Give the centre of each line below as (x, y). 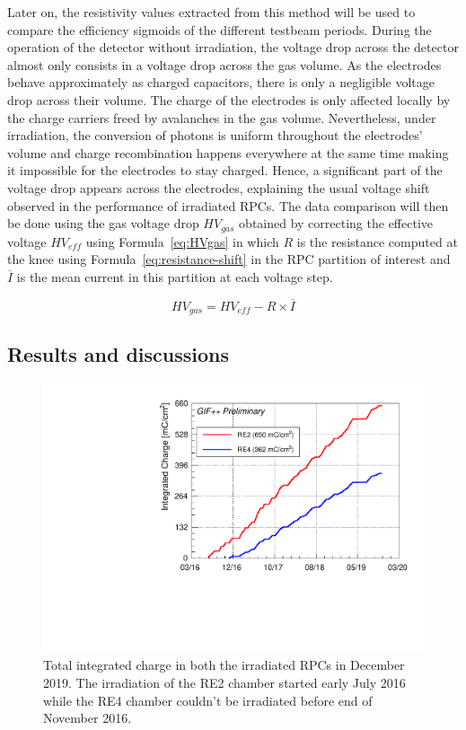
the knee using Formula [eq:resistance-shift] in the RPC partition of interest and (229, 259)
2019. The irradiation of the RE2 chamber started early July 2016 (224, 683)
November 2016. (88, 718)
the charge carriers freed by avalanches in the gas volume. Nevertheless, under (222, 117)
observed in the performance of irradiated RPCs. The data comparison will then (228, 205)
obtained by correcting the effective (336, 223)
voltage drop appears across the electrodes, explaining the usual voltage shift (219, 187)
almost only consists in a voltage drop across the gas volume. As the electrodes (224, 64)
